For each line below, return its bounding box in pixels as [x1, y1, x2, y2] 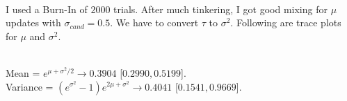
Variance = [6, 79, 54, 93]
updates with [6, 15, 61, 30]
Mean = [6, 65, 40, 80]
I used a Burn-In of [6, 1, 88, 16]
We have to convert [115, 15, 199, 30]
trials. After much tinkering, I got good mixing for [113, 1, 328, 16]
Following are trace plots [236, 15, 341, 30]
